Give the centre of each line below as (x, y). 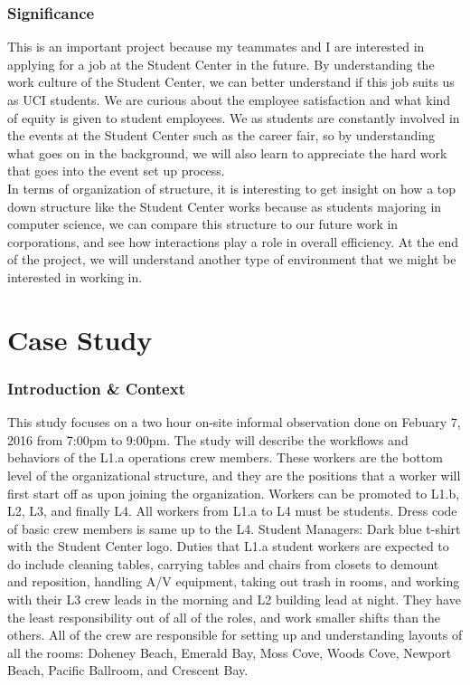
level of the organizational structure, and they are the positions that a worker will (234, 475)
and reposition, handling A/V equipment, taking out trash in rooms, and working (234, 581)
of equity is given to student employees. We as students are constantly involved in (234, 117)
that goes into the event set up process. (116, 171)
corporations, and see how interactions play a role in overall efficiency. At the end (233, 241)
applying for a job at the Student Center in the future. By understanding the (221, 64)
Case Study (80, 339)
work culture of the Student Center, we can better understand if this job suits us (231, 82)
